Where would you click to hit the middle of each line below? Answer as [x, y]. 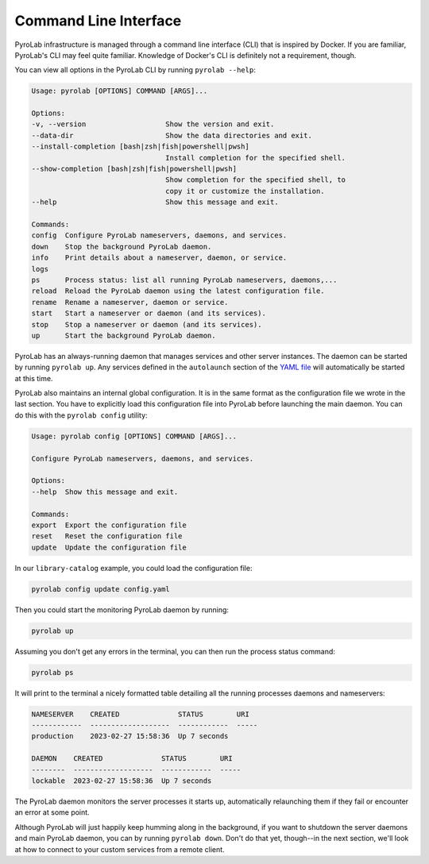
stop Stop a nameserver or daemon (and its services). [147, 324]
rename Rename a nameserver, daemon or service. [130, 302]
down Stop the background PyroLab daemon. [122, 247]
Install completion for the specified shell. [255, 158]
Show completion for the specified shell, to [255, 180]
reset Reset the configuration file [107, 536]
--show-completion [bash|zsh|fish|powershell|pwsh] [134, 169]
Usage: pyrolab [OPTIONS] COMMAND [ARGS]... [120, 91]
